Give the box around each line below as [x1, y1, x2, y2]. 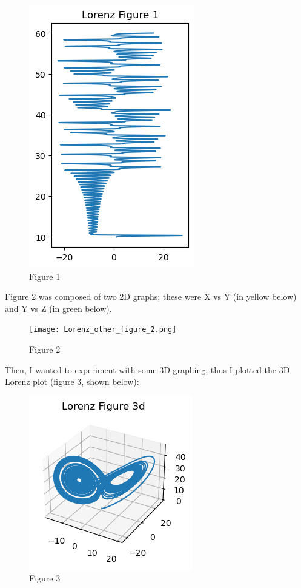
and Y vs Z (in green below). [5, 302, 112, 314]
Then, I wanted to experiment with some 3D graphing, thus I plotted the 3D [5, 363, 290, 376]
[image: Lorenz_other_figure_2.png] [29, 325, 177, 334]
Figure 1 [29, 269, 61, 282]
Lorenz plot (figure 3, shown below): [5, 375, 139, 388]
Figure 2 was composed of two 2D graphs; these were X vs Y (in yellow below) [5, 290, 297, 303]
